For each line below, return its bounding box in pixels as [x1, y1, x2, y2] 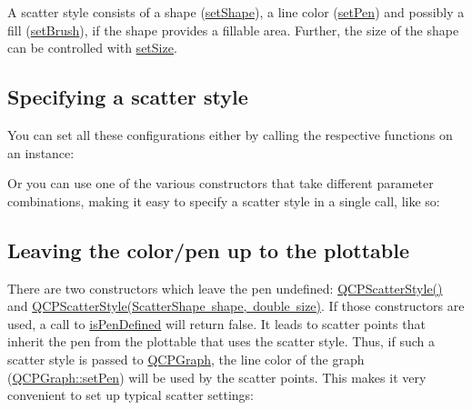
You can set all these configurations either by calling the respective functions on [7, 125, 453, 144]
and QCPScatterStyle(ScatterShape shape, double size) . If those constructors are [7, 296, 465, 315]
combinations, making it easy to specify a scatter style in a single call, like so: [7, 191, 440, 210]
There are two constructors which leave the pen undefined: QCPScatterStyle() [7, 278, 443, 297]
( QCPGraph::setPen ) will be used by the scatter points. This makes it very [7, 367, 427, 386]
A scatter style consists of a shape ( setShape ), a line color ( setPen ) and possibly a [7, 3, 465, 21]
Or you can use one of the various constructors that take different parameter [7, 174, 434, 193]
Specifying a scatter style [7, 83, 248, 111]
